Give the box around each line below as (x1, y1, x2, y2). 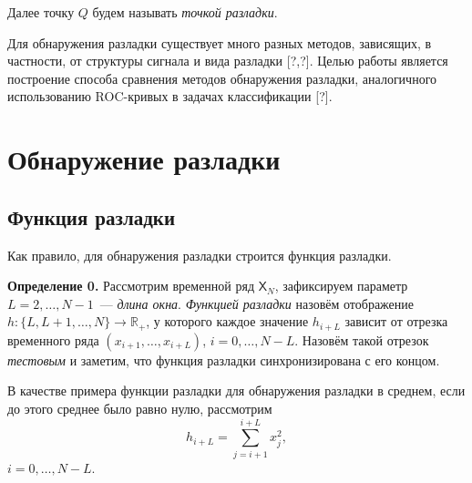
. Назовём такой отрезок (294, 330, 429, 349)
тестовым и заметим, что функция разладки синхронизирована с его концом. (7, 350, 440, 369)
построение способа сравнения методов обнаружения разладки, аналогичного (7, 68, 437, 87)
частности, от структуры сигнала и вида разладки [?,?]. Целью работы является (7, 51, 448, 70)
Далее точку (7, 3, 75, 21)
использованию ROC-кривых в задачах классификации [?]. (7, 87, 333, 106)
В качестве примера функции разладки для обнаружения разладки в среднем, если (7, 381, 466, 400)
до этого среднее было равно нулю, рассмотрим (7, 398, 272, 417)
